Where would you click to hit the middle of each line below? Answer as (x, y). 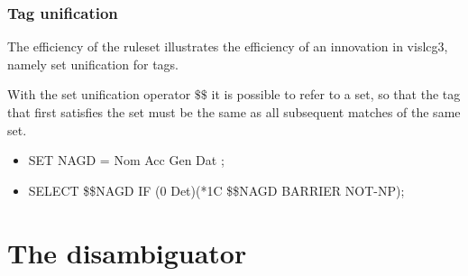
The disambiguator (127, 252)
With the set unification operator (99, 94)
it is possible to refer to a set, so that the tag (336, 94)
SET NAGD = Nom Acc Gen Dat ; (126, 160)
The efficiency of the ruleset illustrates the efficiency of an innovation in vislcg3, (228, 46)
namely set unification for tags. (93, 64)
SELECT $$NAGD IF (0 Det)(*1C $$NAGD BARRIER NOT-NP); (216, 190)
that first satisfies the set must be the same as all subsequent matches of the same (234, 112)
